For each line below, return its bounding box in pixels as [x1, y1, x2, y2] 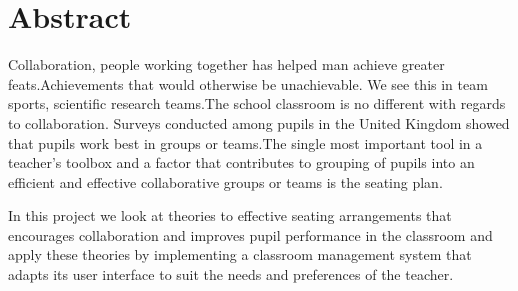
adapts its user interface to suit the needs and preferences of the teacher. [8, 264, 454, 285]
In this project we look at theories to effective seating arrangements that [8, 205, 452, 226]
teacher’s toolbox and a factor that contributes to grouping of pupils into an [8, 152, 475, 173]
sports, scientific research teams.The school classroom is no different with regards [8, 93, 506, 114]
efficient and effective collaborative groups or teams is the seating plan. [8, 171, 443, 192]
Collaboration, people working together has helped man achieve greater [8, 54, 445, 75]
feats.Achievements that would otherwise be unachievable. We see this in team [8, 73, 488, 94]
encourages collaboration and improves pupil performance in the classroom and [8, 224, 493, 245]
